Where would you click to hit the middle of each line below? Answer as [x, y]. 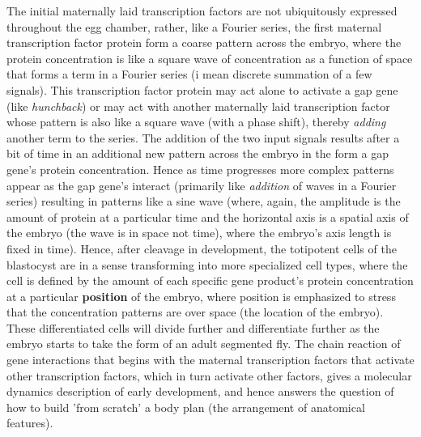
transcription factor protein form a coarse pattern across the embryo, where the [204, 42]
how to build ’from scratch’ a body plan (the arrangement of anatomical [186, 407]
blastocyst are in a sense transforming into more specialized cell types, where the [207, 264]
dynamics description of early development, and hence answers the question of [200, 391]
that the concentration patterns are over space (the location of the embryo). [195, 312]
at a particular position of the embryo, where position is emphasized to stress [201, 296]
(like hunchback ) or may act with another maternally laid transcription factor [198, 106]
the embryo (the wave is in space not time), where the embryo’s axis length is [199, 233]
